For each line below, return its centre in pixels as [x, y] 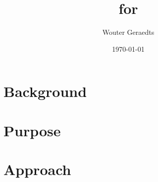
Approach [37, 169]
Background [45, 91]
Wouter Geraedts [128, 32]
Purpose [32, 130]
